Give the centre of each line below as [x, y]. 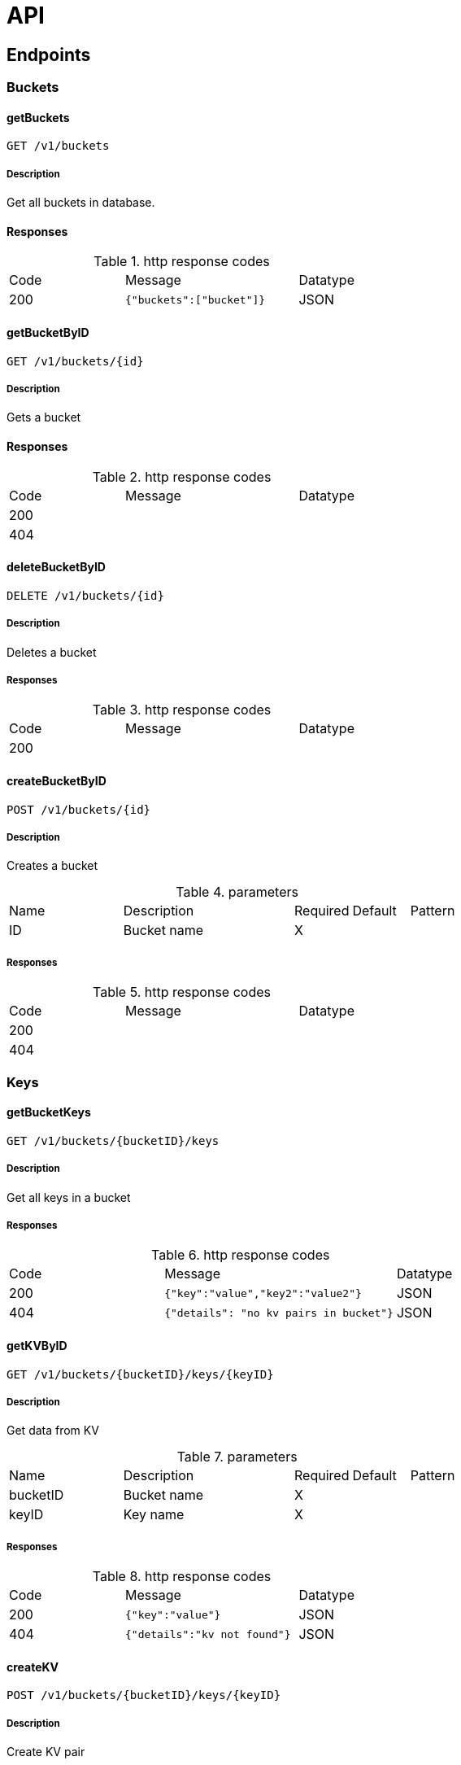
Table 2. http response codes [182, 476]
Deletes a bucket [52, 652]
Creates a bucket [52, 866]
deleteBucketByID [56, 567]
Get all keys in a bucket [69, 1197]
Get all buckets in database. [81, 203]
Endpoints [49, 55]
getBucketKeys [49, 1112]
